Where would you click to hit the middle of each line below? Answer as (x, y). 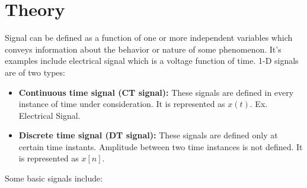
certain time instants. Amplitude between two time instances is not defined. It (161, 146)
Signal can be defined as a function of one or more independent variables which (149, 38)
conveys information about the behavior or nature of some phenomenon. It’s (143, 49)
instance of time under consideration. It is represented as (122, 104)
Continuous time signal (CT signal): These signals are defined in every (156, 92)
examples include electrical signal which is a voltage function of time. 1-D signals (152, 61)
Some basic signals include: (54, 178)
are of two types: (35, 72)
